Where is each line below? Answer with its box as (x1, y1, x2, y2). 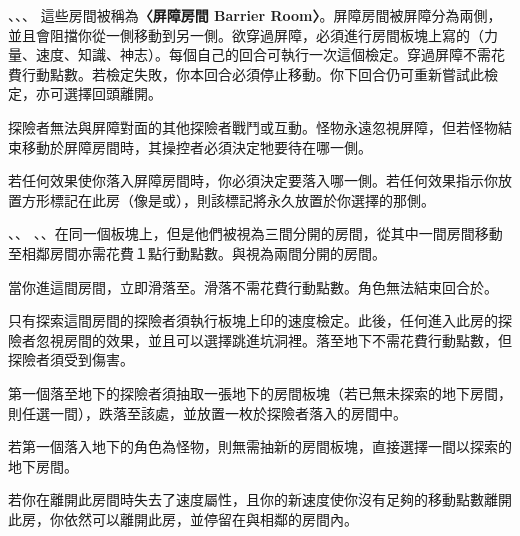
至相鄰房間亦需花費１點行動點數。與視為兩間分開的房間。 (8, 242, 386, 263)
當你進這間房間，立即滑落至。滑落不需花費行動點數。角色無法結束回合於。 (8, 276, 498, 297)
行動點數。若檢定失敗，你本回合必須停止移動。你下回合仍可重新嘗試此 (21, 63, 484, 84)
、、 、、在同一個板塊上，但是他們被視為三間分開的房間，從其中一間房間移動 (8, 223, 503, 244)
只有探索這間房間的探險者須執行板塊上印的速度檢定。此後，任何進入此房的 (8, 310, 498, 331)
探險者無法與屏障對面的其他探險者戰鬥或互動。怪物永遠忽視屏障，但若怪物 (8, 116, 498, 137)
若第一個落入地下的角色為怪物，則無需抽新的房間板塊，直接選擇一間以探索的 (8, 436, 512, 457)
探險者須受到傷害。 (8, 349, 134, 370)
